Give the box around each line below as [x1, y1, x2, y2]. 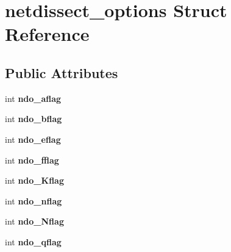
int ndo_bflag [5, 112, 62, 125]
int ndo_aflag [5, 92, 62, 104]
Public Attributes [5, 63, 118, 82]
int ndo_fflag [5, 153, 59, 166]
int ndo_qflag [5, 235, 62, 248]
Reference [5, 21, 90, 46]
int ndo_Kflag [5, 174, 64, 187]
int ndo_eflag [5, 132, 61, 145]
